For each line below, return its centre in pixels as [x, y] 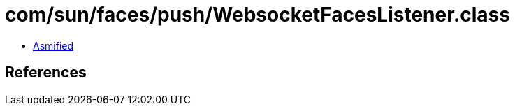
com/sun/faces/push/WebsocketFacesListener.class [257, 15]
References [46, 73]
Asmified [53, 45]
